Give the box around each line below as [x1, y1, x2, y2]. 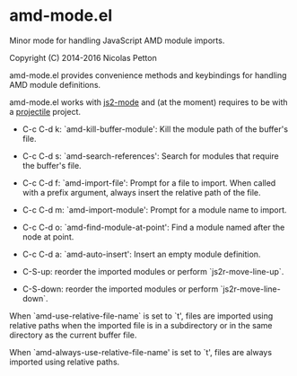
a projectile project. [9, 106, 82, 117]
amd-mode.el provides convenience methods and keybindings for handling [9, 69, 287, 81]
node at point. [22, 231, 74, 242]
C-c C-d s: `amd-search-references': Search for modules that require [22, 150, 280, 162]
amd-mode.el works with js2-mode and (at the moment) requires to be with [9, 96, 289, 108]
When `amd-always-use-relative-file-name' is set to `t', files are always [9, 346, 272, 357]
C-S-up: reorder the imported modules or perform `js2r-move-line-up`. [22, 266, 284, 276]
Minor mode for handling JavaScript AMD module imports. [9, 35, 225, 46]
